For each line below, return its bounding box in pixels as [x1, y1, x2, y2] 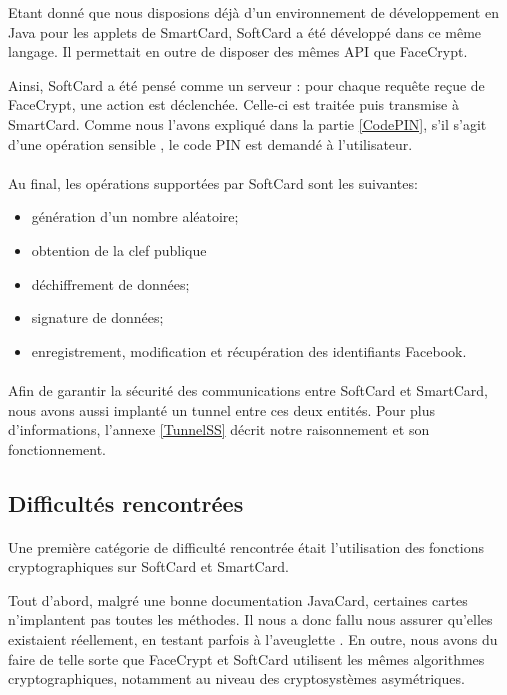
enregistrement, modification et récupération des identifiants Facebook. [31, 340, 467, 361]
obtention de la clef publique [31, 239, 207, 260]
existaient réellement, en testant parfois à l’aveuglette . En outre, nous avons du [8, 629, 498, 650]
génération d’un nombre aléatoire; [31, 206, 239, 227]
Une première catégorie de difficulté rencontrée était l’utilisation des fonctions [8, 536, 485, 557]
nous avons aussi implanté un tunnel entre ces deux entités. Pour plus [8, 399, 436, 420]
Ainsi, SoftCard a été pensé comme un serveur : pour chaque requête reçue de [8, 74, 485, 95]
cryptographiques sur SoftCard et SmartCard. [8, 556, 289, 577]
